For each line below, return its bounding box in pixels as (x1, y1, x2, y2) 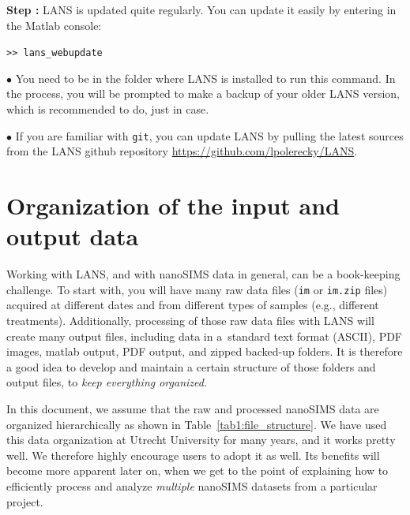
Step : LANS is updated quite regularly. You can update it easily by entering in (6, 2, 397, 17)
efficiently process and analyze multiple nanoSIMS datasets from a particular (6, 477, 378, 494)
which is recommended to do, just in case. (6, 101, 209, 118)
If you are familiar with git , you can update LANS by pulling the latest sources (15, 127, 404, 144)
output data (6, 220, 139, 252)
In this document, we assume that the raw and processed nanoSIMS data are (6, 401, 379, 416)
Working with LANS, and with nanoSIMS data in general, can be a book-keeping (6, 266, 401, 282)
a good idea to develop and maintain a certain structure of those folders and (6, 358, 376, 375)
